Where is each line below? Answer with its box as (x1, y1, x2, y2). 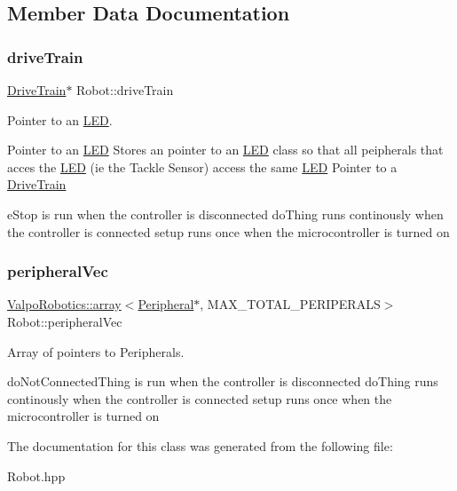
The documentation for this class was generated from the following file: (7, 436, 393, 455)
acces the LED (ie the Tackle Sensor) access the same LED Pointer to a (7, 157, 398, 176)
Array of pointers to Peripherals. (7, 342, 185, 360)
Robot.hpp (7, 466, 66, 485)
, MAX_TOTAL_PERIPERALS (200, 295, 381, 313)
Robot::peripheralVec (7, 312, 122, 330)
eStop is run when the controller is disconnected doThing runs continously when (7, 204, 444, 223)
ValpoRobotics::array (7, 295, 122, 313)
